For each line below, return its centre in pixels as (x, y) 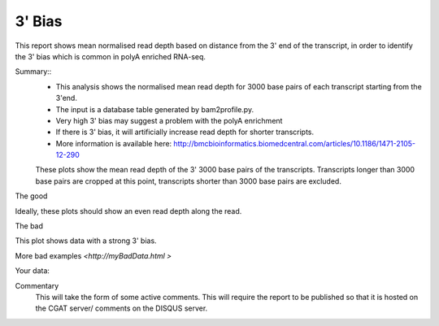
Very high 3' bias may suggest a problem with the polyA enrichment (169, 120)
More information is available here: (114, 143)
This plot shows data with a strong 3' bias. (86, 241)
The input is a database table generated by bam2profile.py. (155, 109)
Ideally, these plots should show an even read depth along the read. (128, 211)
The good (31, 196)
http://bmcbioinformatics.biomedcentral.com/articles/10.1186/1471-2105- (295, 143)
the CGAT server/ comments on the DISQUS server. (122, 308)
